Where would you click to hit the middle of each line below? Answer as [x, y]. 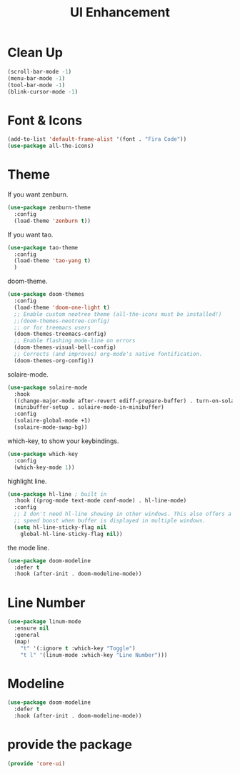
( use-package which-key [43, 454]
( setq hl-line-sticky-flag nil [60, 527]
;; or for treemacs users [52, 327]
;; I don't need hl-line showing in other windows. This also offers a [123, 514]
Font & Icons [45, 120]
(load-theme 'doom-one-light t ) [62, 307]
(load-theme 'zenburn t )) [52, 221]
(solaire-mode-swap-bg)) [51, 427]
